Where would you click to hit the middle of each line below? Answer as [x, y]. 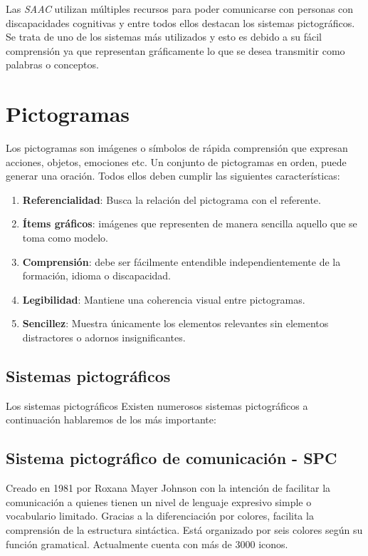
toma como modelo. [65, 238]
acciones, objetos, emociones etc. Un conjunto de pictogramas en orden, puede [176, 161]
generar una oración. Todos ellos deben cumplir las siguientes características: [173, 176]
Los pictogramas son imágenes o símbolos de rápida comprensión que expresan [177, 148]
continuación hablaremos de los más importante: [111, 419]
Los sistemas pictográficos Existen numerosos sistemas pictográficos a [157, 405]
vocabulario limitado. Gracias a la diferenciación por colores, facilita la [160, 516]
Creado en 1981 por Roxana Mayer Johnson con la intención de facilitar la [168, 488]
